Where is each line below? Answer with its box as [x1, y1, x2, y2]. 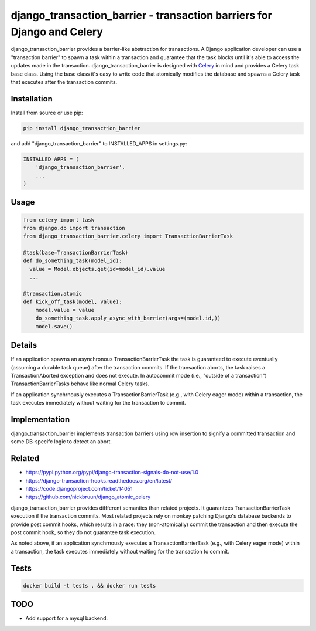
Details [11, 340, 37, 350]
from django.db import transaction [23, 225, 125, 231]
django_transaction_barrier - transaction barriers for [11, 9, 272, 22]
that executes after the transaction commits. [11, 78, 118, 85]
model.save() [35, 323, 73, 330]
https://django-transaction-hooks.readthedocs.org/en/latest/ [25, 477, 173, 484]
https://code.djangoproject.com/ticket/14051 [25, 486, 133, 493]
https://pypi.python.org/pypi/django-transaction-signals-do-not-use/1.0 [25, 469, 199, 476]
